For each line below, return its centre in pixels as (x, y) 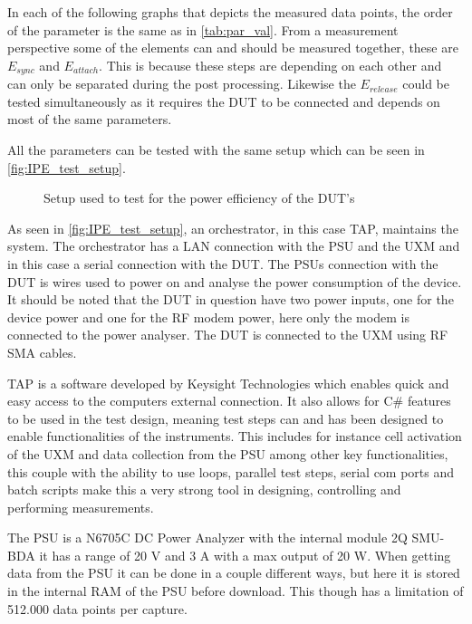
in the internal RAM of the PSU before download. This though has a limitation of (236, 591)
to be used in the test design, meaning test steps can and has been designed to (226, 418)
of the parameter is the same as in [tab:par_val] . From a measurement (203, 29)
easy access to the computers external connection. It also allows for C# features (229, 401)
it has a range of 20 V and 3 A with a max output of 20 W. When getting (245, 555)
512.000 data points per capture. (97, 608)
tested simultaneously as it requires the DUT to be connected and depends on (224, 101)
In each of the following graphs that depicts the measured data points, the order (230, 12)
